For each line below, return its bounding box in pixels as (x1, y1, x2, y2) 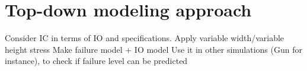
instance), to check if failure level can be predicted (5, 55, 188, 67)
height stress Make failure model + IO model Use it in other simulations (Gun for (5, 43, 302, 55)
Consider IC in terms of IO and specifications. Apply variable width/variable (5, 32, 284, 44)
